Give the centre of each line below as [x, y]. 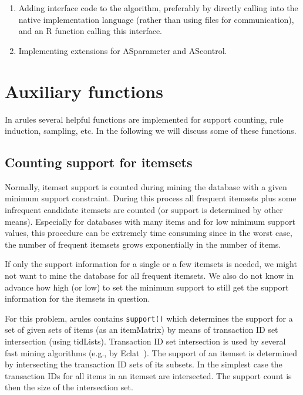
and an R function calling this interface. [90, 31]
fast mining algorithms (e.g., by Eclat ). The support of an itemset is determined [151, 352]
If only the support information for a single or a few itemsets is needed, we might [151, 264]
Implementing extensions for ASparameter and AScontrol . [123, 50]
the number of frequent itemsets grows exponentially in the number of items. [143, 244]
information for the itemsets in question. [78, 298]
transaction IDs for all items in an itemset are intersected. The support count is [148, 375]
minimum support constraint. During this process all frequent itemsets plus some [151, 198]
